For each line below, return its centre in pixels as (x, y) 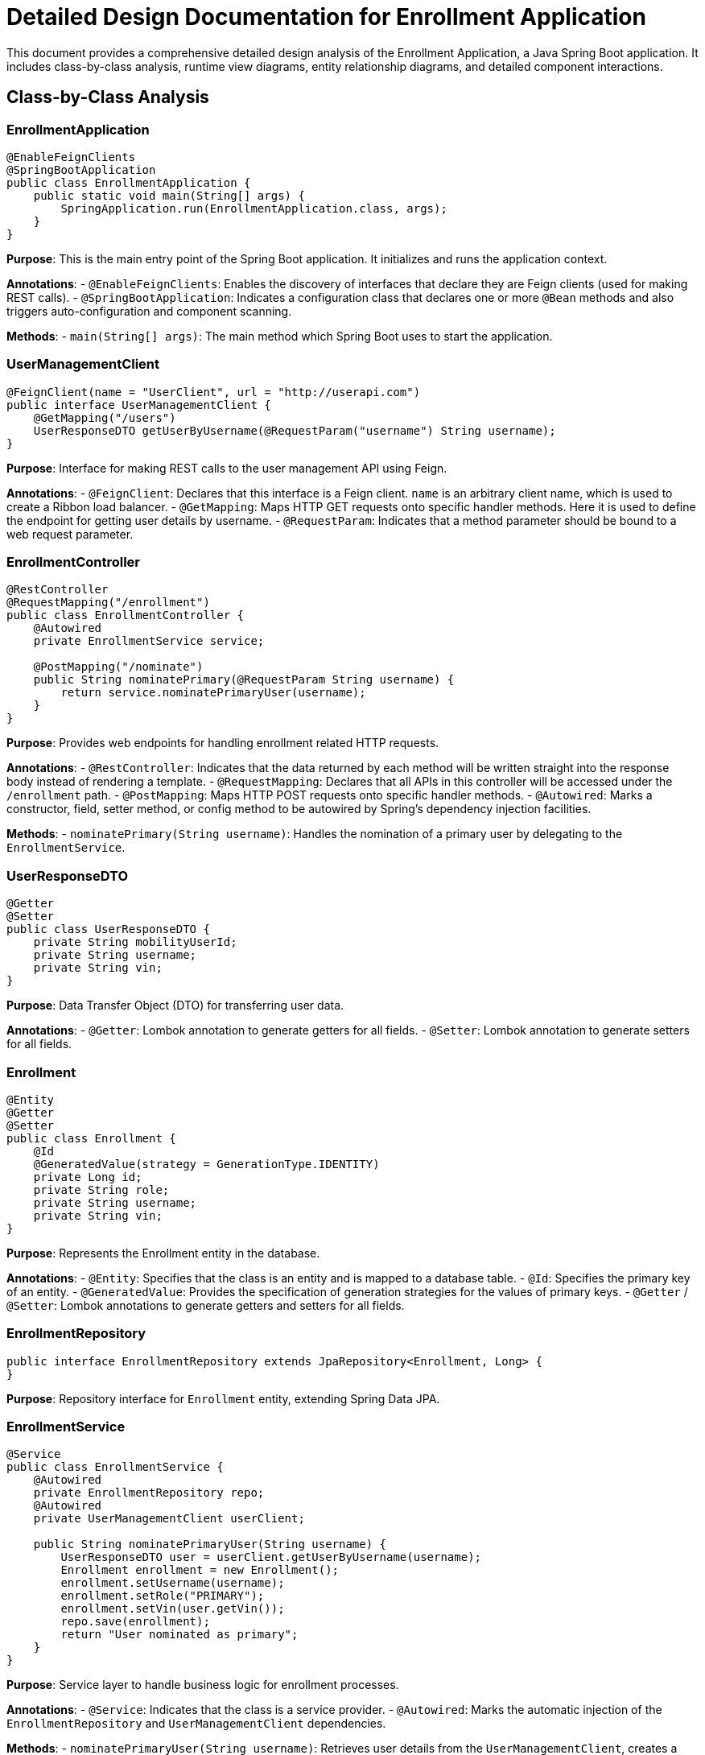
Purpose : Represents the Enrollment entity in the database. (163, 1253)
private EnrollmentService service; (149, 641)
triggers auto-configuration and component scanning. (149, 311)
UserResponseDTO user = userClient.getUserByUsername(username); (271, 1557)
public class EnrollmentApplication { (129, 182)
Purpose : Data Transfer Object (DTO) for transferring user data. (175, 1006)
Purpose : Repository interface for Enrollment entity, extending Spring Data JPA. (223, 1398)
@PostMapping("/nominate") (118, 667)
